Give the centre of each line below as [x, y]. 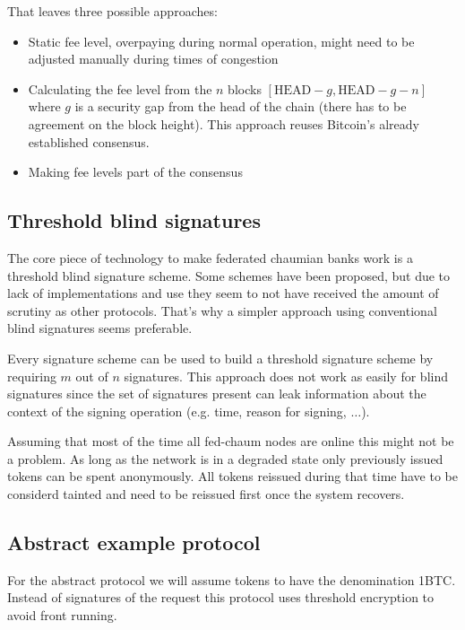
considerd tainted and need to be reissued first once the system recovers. [206, 494]
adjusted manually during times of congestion [153, 59]
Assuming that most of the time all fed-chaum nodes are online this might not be [231, 441]
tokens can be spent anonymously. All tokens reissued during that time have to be [232, 476]
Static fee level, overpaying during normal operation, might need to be [221, 41]
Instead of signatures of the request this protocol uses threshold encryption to [221, 597]
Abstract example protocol [134, 542]
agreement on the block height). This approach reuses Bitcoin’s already [224, 123]
